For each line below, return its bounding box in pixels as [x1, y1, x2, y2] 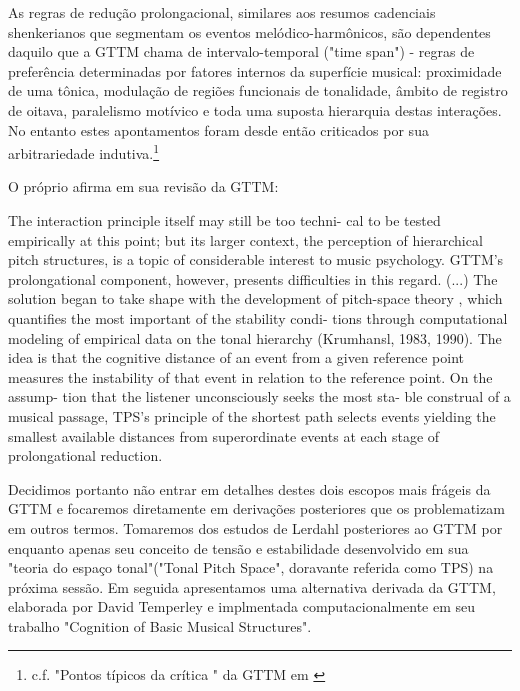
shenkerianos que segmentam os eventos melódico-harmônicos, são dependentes [8, 21, 491, 42]
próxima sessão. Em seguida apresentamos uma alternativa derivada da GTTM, [8, 576, 496, 597]
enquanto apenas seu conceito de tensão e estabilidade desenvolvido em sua [8, 537, 469, 558]
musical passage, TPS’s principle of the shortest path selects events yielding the [8, 405, 496, 426]
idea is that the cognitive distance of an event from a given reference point [8, 347, 465, 368]
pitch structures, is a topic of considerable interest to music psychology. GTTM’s [8, 249, 504, 270]
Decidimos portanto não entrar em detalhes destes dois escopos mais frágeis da [8, 478, 491, 499]
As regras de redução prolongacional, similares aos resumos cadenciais [8, 2, 436, 22]
